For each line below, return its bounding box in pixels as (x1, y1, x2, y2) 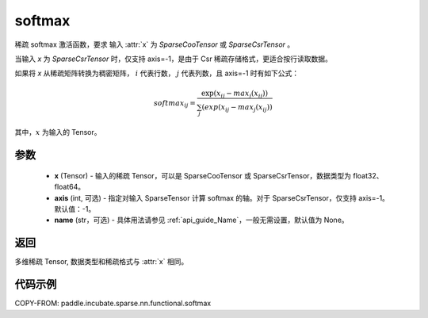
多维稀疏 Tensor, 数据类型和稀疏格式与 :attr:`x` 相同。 (14, 257, 189, 266)
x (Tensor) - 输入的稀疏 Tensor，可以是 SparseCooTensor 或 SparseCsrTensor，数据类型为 (54, 170, 352, 180)
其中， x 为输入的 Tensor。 (14, 128, 102, 137)
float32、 (353, 170, 384, 180)
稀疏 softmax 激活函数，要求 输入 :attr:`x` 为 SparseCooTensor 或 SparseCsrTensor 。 (14, 40, 295, 49)
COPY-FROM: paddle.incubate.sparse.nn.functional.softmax (14, 298, 212, 308)
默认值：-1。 (54, 204, 96, 213)
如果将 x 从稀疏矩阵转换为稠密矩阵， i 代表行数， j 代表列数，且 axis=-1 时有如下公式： (14, 68, 300, 79)
